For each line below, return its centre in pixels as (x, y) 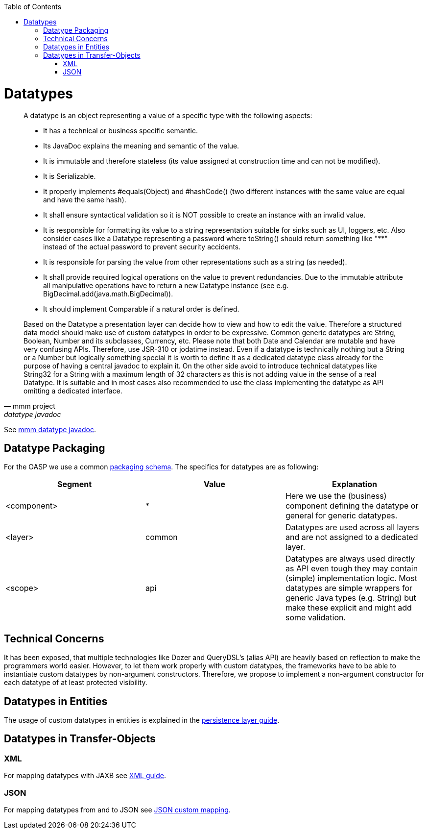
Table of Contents (33, 7)
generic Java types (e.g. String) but (351, 598)
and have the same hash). (85, 199)
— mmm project (30, 406)
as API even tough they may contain (352, 569)
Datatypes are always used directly (350, 559)
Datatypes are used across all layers (352, 527)
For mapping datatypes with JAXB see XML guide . (85, 776)
